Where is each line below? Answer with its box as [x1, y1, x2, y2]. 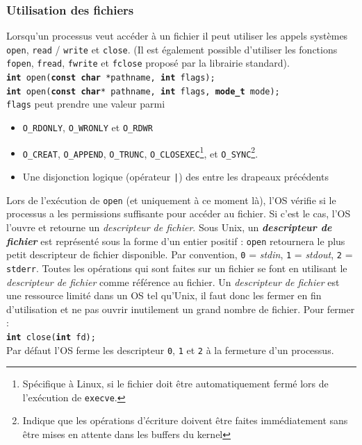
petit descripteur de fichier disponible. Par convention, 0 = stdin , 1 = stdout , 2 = [6, 247, 353, 262]
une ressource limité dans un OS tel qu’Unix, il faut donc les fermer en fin [6, 288, 322, 303]
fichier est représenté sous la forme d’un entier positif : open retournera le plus [6, 233, 345, 248]
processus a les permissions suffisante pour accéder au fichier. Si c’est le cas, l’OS [6, 206, 351, 221]
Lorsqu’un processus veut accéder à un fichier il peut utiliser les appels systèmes [6, 28, 348, 43]
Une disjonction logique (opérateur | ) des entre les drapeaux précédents [22, 169, 329, 184]
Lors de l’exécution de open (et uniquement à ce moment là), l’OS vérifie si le [6, 192, 336, 207]
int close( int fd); [6, 332, 96, 342]
